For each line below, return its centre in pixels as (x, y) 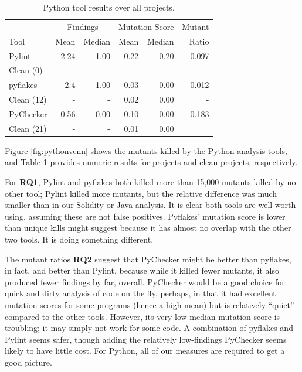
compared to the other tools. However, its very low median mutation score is (142, 316)
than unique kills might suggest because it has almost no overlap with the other (148, 228)
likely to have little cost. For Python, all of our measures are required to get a (145, 351)
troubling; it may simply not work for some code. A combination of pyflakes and (149, 328)
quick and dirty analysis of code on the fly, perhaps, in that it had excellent (140, 293)
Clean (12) (28, 99)
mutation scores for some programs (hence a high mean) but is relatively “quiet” (150, 304)
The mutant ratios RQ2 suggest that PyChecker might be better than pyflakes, (148, 259)
